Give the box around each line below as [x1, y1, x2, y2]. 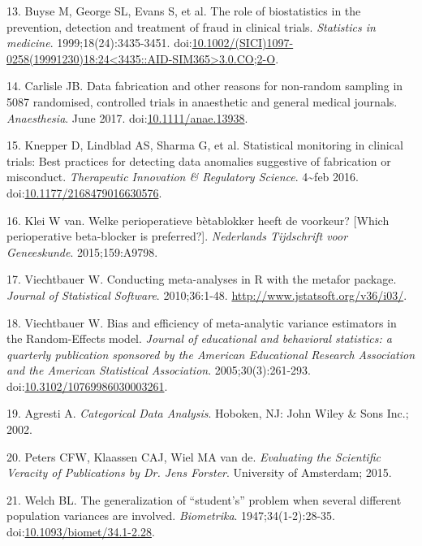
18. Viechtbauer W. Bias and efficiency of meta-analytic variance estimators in [6, 314, 397, 331]
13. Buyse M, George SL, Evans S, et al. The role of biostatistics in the [6, 2, 361, 19]
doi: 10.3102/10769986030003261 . [6, 377, 168, 394]
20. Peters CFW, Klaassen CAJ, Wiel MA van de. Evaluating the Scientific [6, 448, 381, 465]
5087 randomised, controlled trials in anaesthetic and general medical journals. [6, 93, 398, 110]
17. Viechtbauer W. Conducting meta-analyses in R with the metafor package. [6, 271, 397, 288]
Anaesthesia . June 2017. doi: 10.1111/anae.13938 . [6, 109, 248, 126]
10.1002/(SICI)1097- [192, 34, 294, 51]
